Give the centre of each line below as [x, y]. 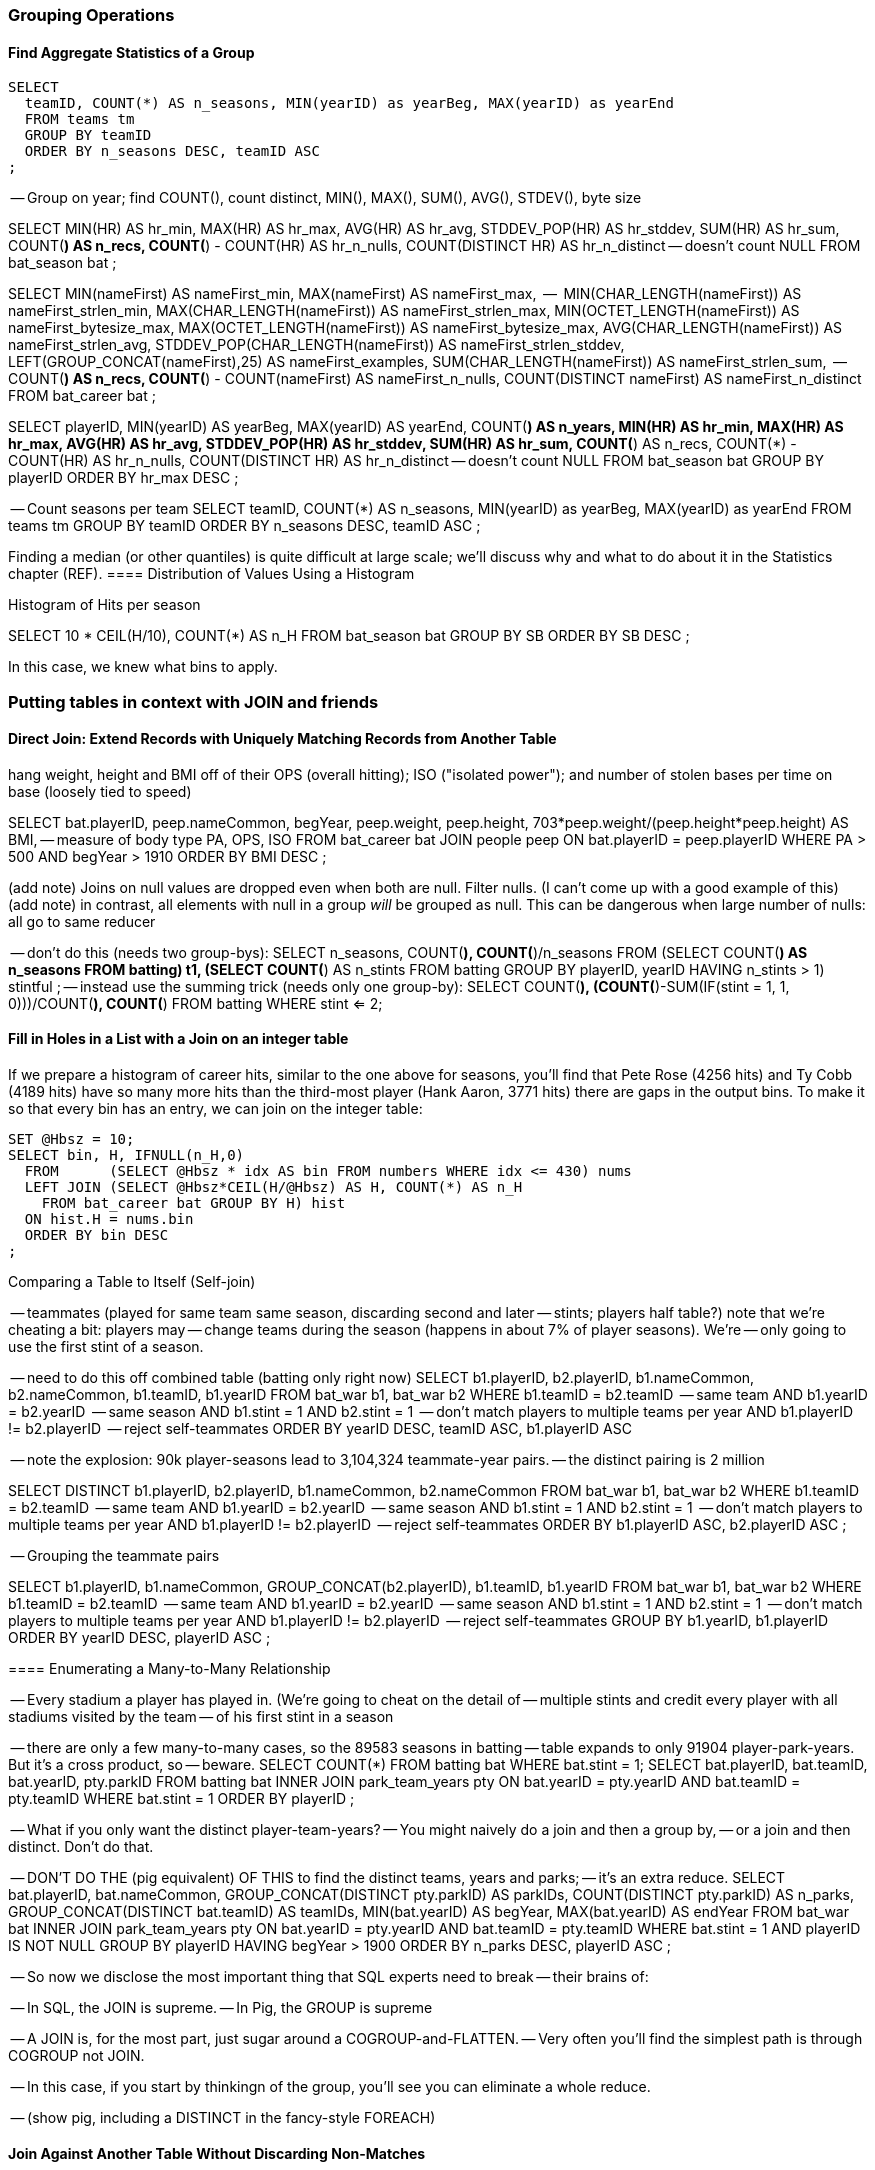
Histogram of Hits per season [104, 605]
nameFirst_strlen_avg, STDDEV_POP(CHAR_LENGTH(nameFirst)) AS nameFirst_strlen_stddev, [316, 345]
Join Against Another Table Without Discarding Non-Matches [217, 2153]
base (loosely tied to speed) [100, 791]
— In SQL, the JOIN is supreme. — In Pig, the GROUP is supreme [221, 2008]
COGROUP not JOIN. [76, 2056]
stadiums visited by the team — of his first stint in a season [201, 1717]
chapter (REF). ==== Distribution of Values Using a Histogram [211, 574]
